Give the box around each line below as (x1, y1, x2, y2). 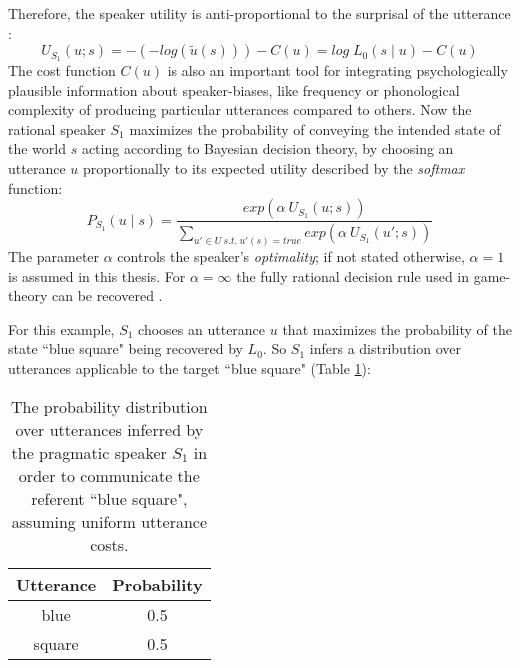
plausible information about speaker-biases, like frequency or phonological (8, 79, 460, 100)
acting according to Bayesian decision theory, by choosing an (81, 138, 454, 159)
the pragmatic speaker (11, 440, 167, 464)
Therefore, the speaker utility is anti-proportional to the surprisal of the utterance (8, 3, 511, 23)
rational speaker (8, 118, 106, 139)
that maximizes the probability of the (282, 318, 512, 339)
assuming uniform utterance (11, 509, 208, 533)
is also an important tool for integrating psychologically (167, 60, 508, 81)
